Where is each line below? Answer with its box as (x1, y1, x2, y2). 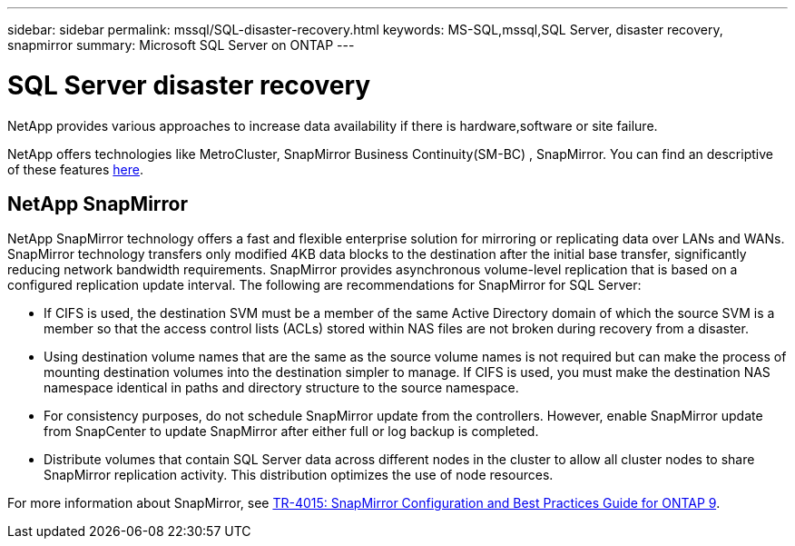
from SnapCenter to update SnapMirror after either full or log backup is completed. (44, 423, 539, 440)
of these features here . (7, 161, 144, 177)
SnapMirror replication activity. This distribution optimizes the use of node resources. (44, 467, 554, 483)
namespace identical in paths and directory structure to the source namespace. (44, 380, 519, 396)
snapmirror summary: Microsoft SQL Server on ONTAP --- (7, 37, 355, 53)
